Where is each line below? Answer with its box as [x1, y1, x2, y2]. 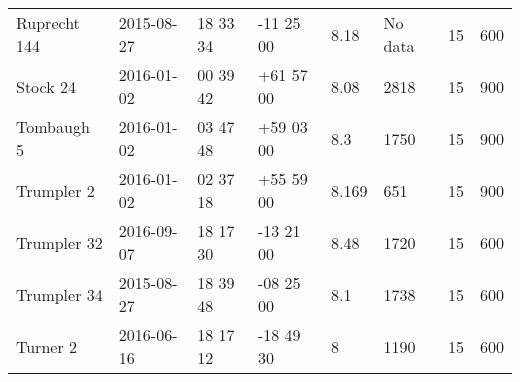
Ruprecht [16, 11, 80, 34]
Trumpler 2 [16, 178, 95, 202]
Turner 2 [16, 334, 77, 358]
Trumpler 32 [16, 230, 103, 254]
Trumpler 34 [16, 282, 103, 306]
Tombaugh [16, 115, 90, 138]
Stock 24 [16, 74, 77, 98]
